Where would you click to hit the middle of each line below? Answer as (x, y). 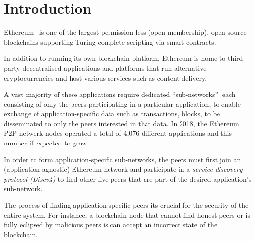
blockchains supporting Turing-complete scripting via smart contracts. (110, 41)
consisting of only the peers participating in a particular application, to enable (122, 104)
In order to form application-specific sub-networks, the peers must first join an (123, 159)
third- (237, 58)
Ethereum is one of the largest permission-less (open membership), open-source (125, 32)
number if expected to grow (46, 143)
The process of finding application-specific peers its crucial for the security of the (126, 205)
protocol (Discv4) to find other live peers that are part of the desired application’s (128, 178)
